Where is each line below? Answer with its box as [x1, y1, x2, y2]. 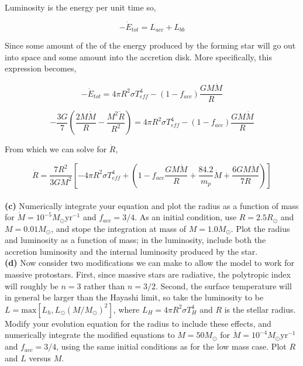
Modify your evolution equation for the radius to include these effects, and [5, 317, 271, 329]
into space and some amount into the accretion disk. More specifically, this [5, 50, 273, 63]
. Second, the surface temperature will [156, 279, 292, 292]
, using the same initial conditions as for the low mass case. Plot [56, 340, 287, 353]
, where [113, 303, 140, 315]
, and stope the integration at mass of [51, 222, 187, 234]
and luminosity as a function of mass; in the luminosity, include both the [5, 234, 266, 246]
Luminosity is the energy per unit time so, [5, 1, 156, 13]
